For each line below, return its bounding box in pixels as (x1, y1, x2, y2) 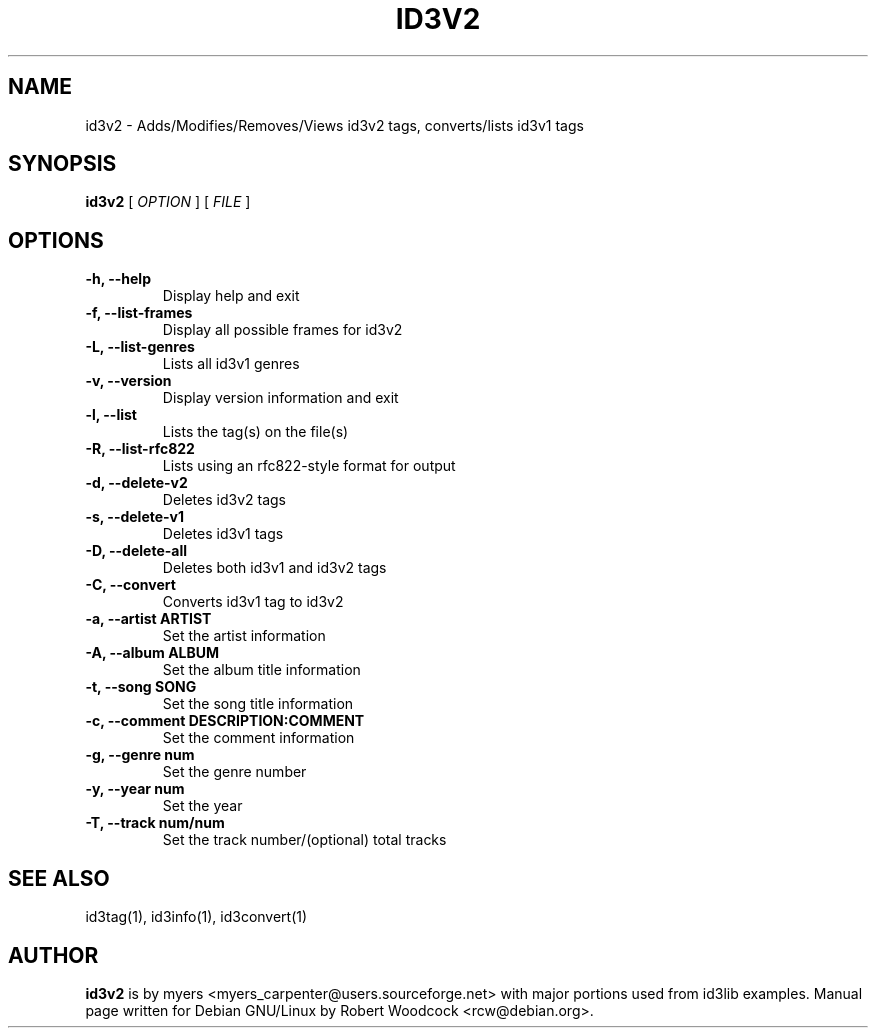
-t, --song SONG (85, 678, 197, 696)
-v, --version (85, 372, 172, 390)
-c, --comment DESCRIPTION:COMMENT (85, 712, 365, 730)
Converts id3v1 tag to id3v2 (162, 593, 344, 611)
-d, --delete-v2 (85, 474, 188, 492)
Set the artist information (162, 627, 326, 645)
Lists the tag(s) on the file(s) (162, 423, 349, 441)
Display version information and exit (162, 389, 399, 407)
